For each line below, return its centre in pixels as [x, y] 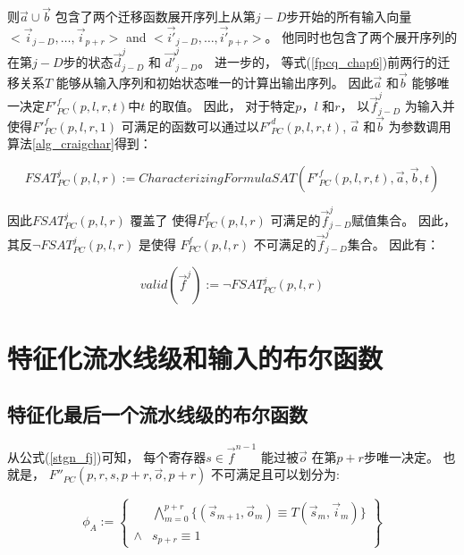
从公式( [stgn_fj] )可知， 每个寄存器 [107, 456]
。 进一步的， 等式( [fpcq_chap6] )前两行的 [318, 62]
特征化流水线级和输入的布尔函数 [195, 357]
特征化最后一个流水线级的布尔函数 [157, 414]
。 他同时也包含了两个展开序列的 [361, 37]
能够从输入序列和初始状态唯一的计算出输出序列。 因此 [215, 82]
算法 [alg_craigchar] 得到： [80, 143]
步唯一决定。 [401, 456]
